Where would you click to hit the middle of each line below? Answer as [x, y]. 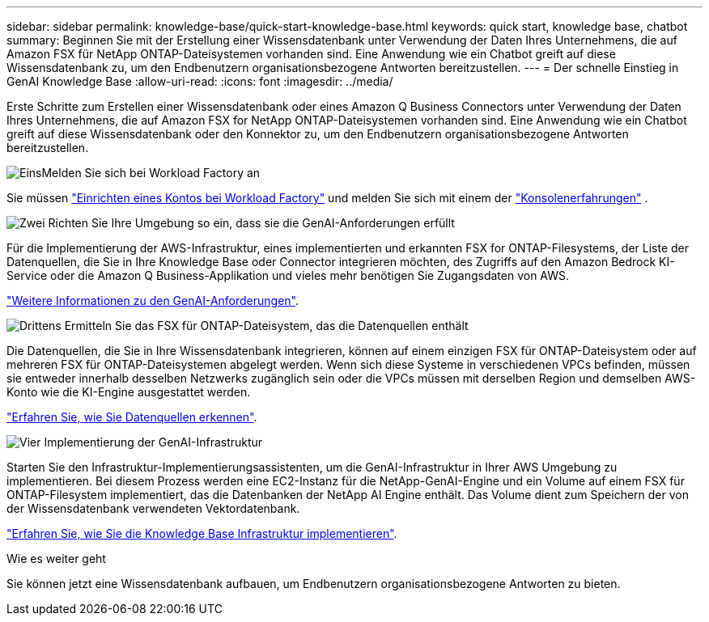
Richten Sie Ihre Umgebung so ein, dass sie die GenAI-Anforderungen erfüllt [251, 223]
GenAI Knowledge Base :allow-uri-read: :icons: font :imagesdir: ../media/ [200, 81]
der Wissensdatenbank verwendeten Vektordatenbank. [153, 508]
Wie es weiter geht [56, 559]
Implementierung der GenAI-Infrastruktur [153, 442]
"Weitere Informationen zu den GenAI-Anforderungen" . [153, 300]
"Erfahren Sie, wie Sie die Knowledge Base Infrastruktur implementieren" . [202, 533]
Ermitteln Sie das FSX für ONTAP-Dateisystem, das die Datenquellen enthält [266, 326]
